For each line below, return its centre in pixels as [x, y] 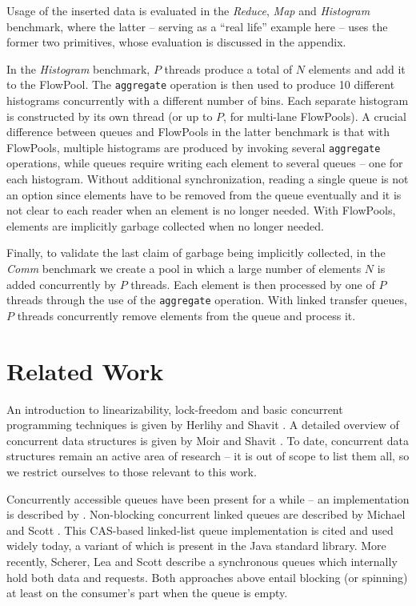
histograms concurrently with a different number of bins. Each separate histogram [208, 100]
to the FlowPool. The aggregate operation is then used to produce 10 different [201, 84]
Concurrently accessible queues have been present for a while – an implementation [208, 498]
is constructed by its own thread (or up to [110, 116]
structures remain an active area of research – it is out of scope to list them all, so [208, 456]
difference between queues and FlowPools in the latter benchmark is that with [198, 132]
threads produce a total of [228, 68]
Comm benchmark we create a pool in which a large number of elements [184, 269]
